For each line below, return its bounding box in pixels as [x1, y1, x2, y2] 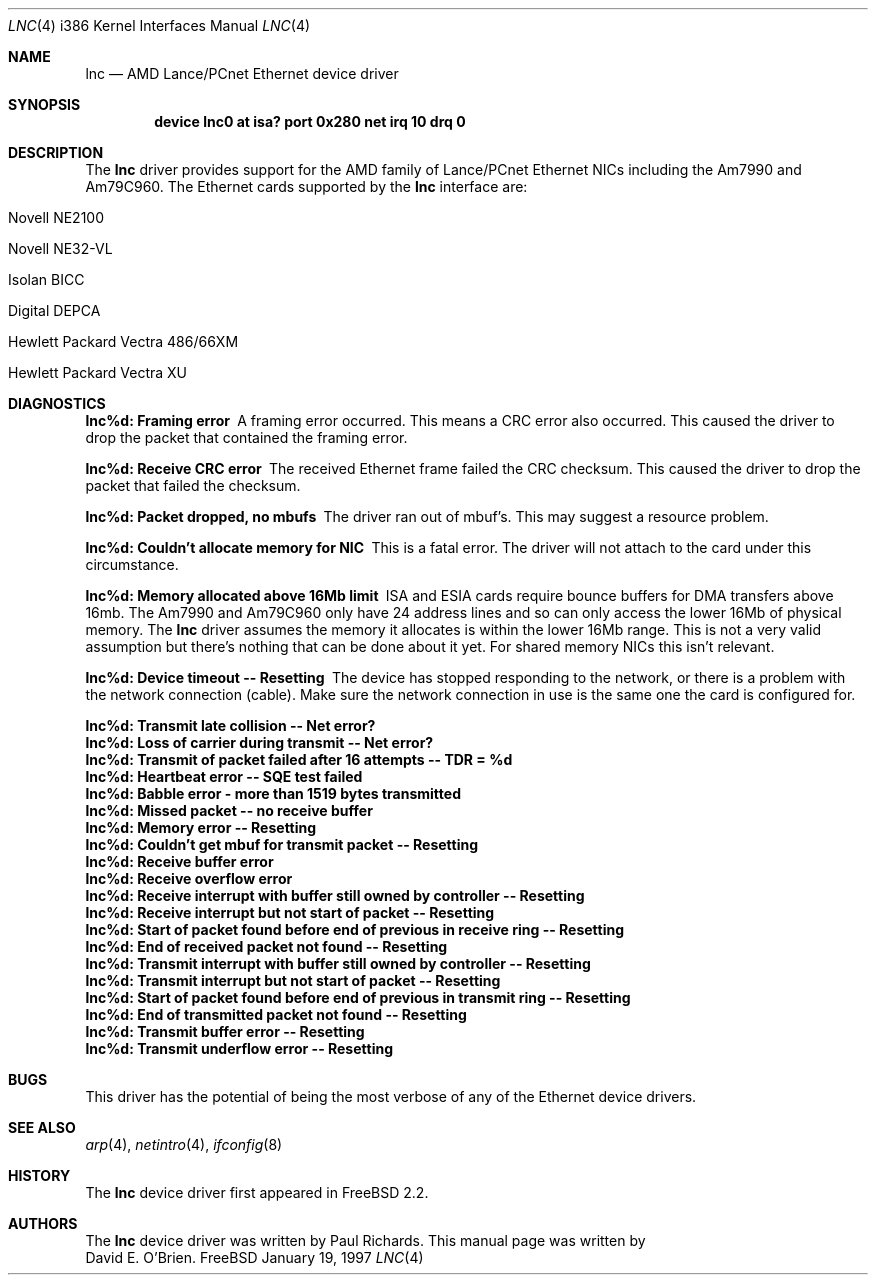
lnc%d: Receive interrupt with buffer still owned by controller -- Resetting [85, 887, 585, 904]
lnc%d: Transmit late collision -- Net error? [85, 717, 376, 734]
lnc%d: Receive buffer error [85, 853, 274, 870]
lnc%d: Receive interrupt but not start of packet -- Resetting [85, 904, 495, 921]
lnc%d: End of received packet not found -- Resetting [85, 938, 448, 955]
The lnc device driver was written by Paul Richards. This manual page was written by [85, 1232, 646, 1249]
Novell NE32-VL [8, 240, 113, 257]
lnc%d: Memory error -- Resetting [85, 819, 317, 836]
